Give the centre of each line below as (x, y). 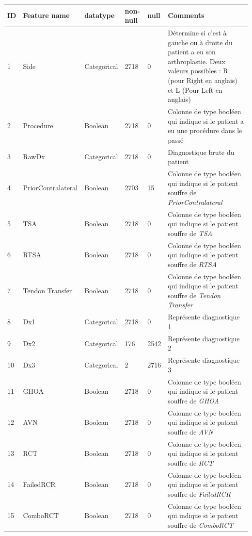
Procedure (38, 126)
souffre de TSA (190, 233)
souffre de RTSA (192, 264)
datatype (100, 15)
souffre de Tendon (194, 295)
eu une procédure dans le (205, 130)
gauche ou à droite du (200, 42)
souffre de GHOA (193, 400)
